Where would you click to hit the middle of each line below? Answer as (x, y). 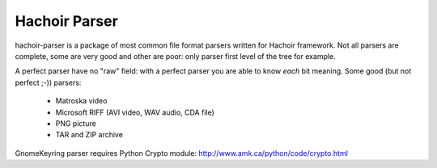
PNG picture (76, 123)
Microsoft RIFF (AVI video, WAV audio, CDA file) (135, 112)
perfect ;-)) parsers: (48, 82)
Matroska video (81, 101)
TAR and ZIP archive (89, 135)
